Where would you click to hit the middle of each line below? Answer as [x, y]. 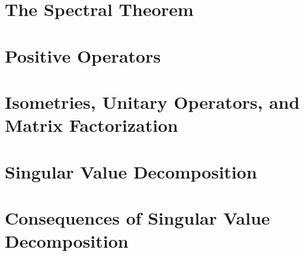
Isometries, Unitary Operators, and [152, 101]
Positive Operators [83, 55]
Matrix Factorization [92, 125]
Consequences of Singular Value [137, 217]
